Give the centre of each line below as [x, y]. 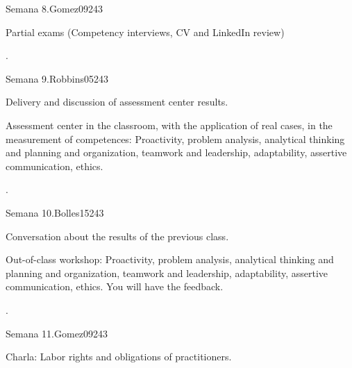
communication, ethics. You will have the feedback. [115, 286]
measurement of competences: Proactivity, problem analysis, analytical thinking [175, 139]
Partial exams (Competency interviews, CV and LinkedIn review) [145, 32]
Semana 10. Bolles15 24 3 [55, 212]
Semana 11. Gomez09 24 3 [57, 333]
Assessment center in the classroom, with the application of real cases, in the [169, 125]
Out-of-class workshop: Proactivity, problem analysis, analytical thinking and [170, 259]
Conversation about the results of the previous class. [117, 236]
